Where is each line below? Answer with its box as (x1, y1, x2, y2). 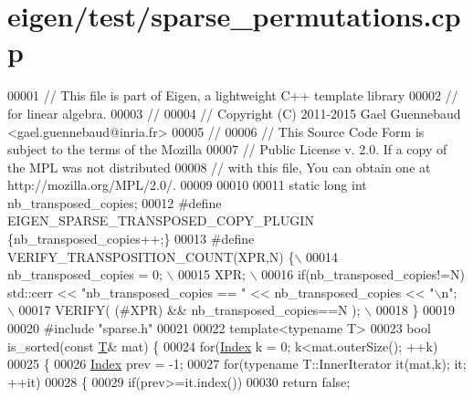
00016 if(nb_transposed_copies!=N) (261, 265, 466, 284)
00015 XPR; (178, 265, 247, 284)
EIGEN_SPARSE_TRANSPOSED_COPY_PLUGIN (7, 211, 314, 230)
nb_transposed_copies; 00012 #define (7, 193, 222, 212)
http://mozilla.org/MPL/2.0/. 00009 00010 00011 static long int (7, 175, 367, 194)
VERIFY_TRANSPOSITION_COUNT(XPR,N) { (7, 246, 295, 266)
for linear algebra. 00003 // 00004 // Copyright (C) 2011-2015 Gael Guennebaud (7, 103, 461, 122)
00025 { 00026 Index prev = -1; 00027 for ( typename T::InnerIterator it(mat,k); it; (7, 354, 467, 373)
